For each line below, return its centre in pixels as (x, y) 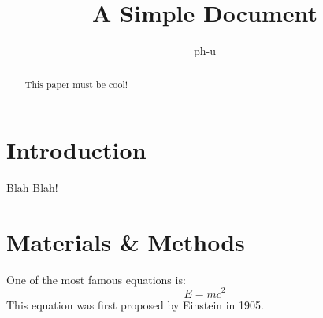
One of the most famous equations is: (96, 279)
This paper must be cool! (76, 84)
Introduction (76, 150)
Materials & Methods (126, 241)
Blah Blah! (32, 188)
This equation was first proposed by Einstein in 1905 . (135, 304)
